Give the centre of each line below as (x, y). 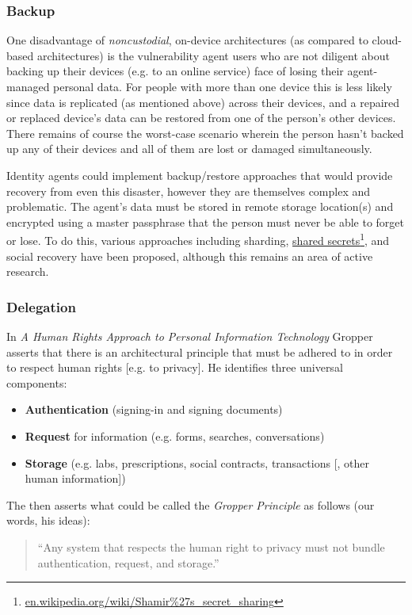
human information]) (75, 478)
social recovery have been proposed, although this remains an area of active (190, 256)
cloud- (387, 40)
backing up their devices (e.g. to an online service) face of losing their (175, 71)
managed (28, 86)
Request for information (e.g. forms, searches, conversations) (175, 435)
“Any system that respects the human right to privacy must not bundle (211, 546)
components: (37, 382)
